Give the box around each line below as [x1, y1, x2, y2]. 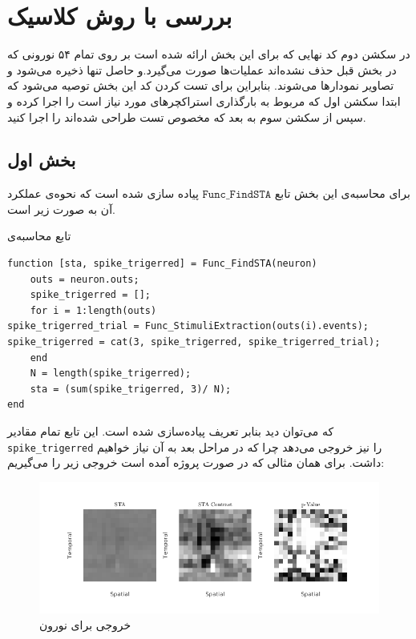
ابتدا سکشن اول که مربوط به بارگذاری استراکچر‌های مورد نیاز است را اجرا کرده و [7, 92, 401, 109]
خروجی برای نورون [39, 616, 131, 633]
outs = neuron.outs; [30, 273, 139, 285]
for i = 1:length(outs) [30, 304, 157, 316]
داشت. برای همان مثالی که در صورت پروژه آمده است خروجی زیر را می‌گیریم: [7, 454, 385, 471]
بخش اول [7, 147, 76, 172]
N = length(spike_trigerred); [30, 368, 192, 380]
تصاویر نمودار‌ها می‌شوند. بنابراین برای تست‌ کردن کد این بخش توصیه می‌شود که [7, 77, 394, 94]
